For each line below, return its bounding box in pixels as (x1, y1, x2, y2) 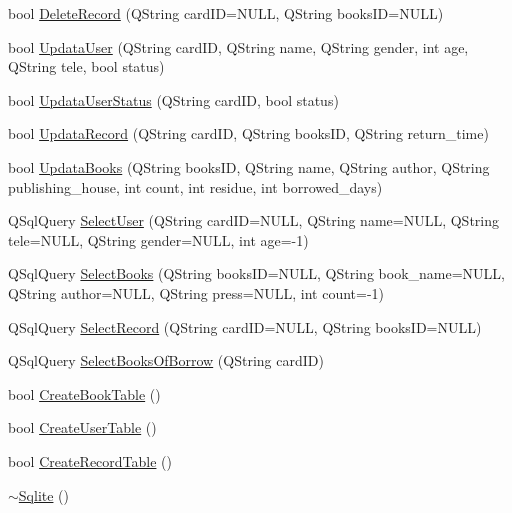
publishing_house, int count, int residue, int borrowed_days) (8, 176, 383, 197)
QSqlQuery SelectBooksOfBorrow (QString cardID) (8, 350, 324, 371)
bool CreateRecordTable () (8, 450, 173, 471)
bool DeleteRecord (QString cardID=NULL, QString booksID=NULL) (8, 3, 444, 23)
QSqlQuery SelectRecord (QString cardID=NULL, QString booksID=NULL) (8, 316, 482, 337)
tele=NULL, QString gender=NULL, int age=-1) (8, 229, 309, 250)
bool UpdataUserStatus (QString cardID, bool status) (8, 89, 339, 110)
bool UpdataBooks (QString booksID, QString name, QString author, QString (8, 156, 490, 177)
